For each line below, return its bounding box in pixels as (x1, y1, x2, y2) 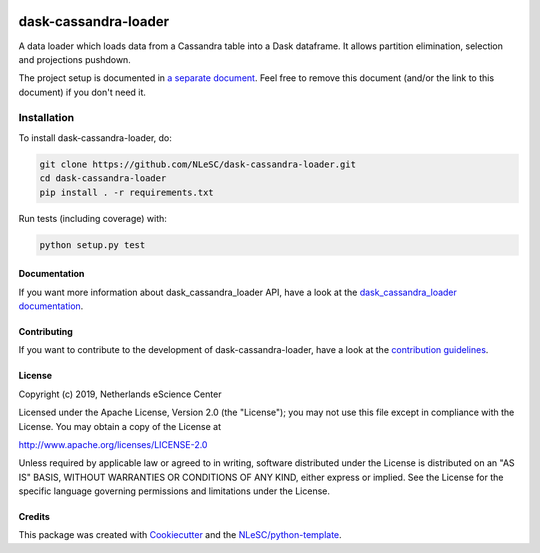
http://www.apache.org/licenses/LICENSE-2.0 (18, 438, 208, 450)
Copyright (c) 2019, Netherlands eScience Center (18, 388, 222, 400)
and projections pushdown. (18, 53, 132, 65)
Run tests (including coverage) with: (18, 212, 167, 224)
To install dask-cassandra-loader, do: (18, 131, 172, 144)
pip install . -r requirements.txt (39, 186, 214, 198)
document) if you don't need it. (18, 86, 147, 98)
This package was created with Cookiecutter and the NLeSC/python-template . (18, 529, 342, 541)
